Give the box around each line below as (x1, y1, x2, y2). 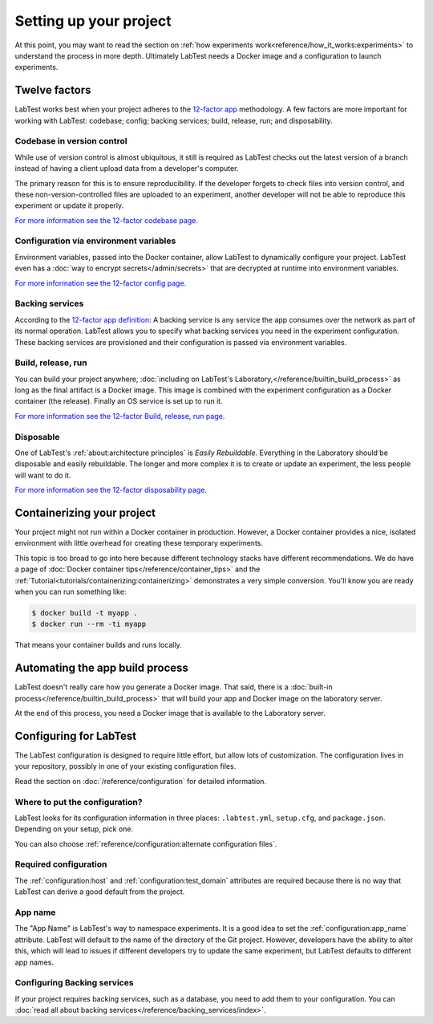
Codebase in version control (14, 136, 127, 147)
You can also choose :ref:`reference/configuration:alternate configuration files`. (14, 839, 277, 848)
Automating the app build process (14, 661, 188, 675)
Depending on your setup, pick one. (14, 824, 134, 834)
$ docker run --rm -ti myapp (31, 620, 147, 629)
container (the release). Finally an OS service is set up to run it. (14, 396, 224, 406)
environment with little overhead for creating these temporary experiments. (14, 538, 264, 548)
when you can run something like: (14, 587, 127, 597)
